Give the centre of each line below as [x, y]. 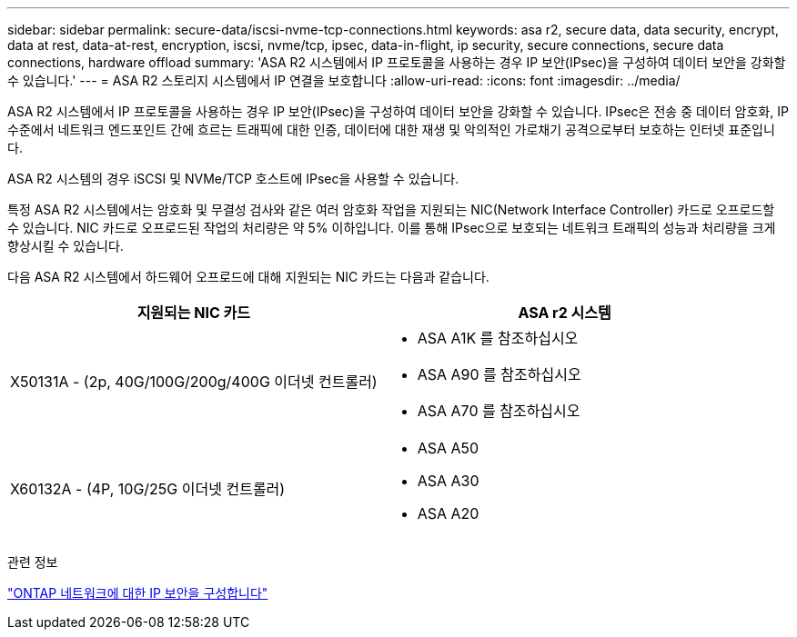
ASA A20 [448, 513]
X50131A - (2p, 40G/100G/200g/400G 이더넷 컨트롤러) [194, 382]
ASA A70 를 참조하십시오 [499, 411]
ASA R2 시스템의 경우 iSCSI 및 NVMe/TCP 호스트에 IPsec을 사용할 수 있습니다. [233, 179]
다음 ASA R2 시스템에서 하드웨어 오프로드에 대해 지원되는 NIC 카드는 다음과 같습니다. [248, 277]
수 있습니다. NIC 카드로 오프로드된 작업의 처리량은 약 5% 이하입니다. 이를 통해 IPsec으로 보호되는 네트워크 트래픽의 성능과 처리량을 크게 [392, 228]
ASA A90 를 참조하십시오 [499, 374]
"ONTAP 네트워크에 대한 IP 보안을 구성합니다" [138, 593]
